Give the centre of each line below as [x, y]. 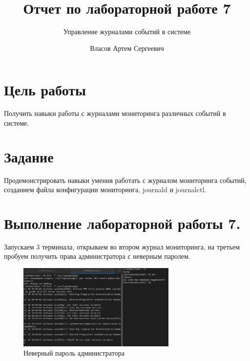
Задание [29, 156]
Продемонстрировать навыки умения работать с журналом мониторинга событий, [125, 180]
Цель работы [45, 90]
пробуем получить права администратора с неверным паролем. [97, 256]
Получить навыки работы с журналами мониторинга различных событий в [115, 113]
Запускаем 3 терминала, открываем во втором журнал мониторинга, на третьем [122, 246]
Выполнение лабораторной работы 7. [122, 223]
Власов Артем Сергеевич [127, 48]
